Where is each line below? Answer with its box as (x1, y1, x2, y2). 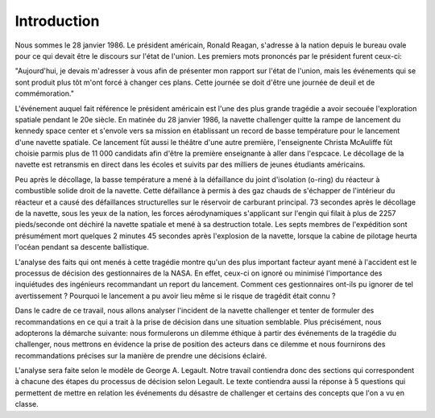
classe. (14, 399, 39, 409)
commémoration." (14, 89, 74, 98)
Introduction (14, 12, 100, 30)
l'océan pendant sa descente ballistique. (14, 242, 149, 252)
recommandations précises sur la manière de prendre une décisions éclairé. (14, 350, 267, 360)
